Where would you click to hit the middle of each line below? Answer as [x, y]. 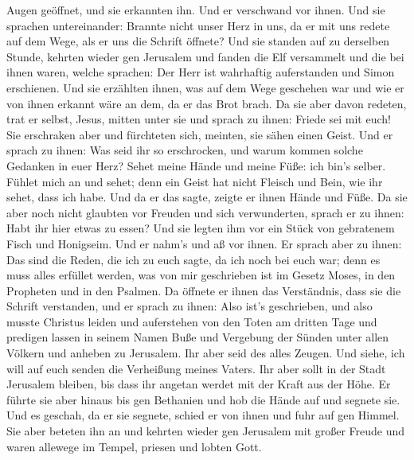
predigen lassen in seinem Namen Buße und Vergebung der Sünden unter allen [198, 337]
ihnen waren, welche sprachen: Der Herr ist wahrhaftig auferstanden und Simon [201, 72]
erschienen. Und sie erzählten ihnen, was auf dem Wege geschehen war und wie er [205, 87]
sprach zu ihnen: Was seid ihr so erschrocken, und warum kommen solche [185, 150]
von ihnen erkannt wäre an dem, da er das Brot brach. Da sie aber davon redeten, [207, 103]
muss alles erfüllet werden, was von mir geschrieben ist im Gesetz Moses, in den [201, 275]
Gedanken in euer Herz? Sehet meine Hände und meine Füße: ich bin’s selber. [196, 165]
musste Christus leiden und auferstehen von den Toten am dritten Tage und [192, 321]
